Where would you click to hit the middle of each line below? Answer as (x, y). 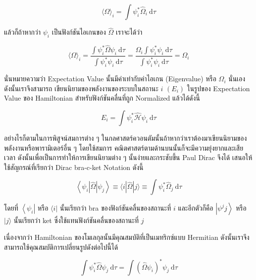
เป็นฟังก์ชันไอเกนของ (79, 32)
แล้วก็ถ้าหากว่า (23, 32)
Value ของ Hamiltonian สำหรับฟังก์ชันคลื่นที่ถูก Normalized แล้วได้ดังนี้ (102, 98)
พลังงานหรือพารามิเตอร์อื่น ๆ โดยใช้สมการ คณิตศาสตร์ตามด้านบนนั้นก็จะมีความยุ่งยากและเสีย (124, 147)
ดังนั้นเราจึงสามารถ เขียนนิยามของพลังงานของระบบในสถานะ (81, 88)
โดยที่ (11, 208)
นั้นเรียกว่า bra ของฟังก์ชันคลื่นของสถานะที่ (115, 208)
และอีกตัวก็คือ (196, 208)
